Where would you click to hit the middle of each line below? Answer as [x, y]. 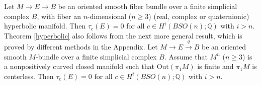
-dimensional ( [110, 16]
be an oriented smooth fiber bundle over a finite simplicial [148, 6]
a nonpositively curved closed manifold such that [79, 66]
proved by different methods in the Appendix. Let [81, 47]
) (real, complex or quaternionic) [199, 16]
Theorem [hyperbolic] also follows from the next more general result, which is [123, 35]
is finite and [215, 66]
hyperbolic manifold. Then [45, 26]
